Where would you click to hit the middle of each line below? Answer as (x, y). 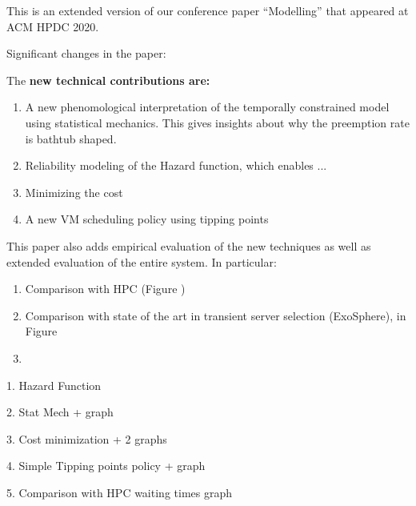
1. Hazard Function (54, 385)
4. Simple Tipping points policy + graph (106, 466)
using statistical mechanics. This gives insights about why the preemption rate (217, 122)
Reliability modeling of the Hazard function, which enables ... (176, 165)
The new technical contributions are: (108, 80)
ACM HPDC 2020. (53, 26)
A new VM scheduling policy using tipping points (147, 219)
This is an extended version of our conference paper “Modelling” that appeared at (208, 10)
